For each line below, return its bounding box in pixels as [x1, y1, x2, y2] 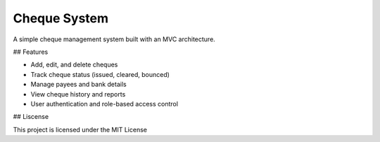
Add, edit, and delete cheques [30, 60, 118, 69]
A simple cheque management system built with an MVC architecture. [13, 35, 216, 43]
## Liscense [13, 113, 49, 121]
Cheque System [13, 10, 109, 26]
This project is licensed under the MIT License [13, 125, 148, 134]
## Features [13, 48, 49, 56]
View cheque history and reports [30, 90, 126, 98]
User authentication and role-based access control [30, 99, 179, 108]
